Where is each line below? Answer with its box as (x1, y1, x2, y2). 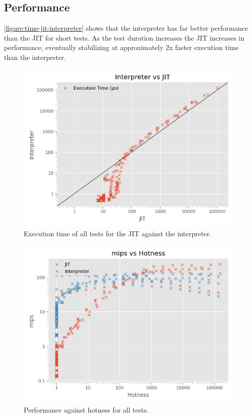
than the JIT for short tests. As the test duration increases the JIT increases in (4, 32, 245, 43)
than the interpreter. (4, 52, 66, 62)
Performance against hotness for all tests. (24, 405, 149, 415)
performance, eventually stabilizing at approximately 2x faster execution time (4, 42, 239, 52)
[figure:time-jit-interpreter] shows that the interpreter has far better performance (4, 23, 248, 33)
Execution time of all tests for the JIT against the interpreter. (24, 228, 211, 239)
